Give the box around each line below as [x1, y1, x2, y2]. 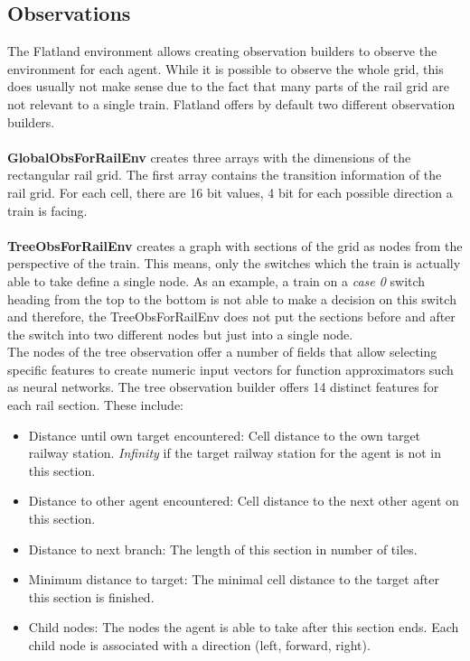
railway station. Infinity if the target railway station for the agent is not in [28, 443, 442, 462]
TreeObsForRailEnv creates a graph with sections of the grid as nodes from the [7, 236, 463, 255]
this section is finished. [28, 587, 155, 606]
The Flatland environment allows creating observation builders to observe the [7, 42, 437, 61]
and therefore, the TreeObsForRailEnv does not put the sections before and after [7, 307, 456, 326]
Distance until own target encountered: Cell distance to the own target [28, 425, 421, 444]
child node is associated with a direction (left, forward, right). [28, 636, 371, 655]
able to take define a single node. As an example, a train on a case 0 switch [7, 271, 426, 290]
